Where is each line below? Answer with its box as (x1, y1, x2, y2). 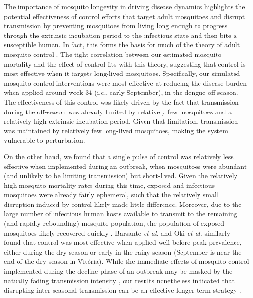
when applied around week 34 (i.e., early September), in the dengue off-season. (4, 87, 238, 97)
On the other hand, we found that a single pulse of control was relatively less (4, 151, 234, 161)
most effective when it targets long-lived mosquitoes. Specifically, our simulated (4, 68, 240, 78)
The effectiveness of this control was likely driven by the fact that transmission (4, 96, 239, 107)
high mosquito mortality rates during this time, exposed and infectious (4, 180, 215, 190)
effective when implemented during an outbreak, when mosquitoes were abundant (4, 161, 247, 171)
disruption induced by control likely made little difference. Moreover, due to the (4, 199, 242, 209)
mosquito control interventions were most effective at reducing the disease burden (4, 77, 247, 88)
